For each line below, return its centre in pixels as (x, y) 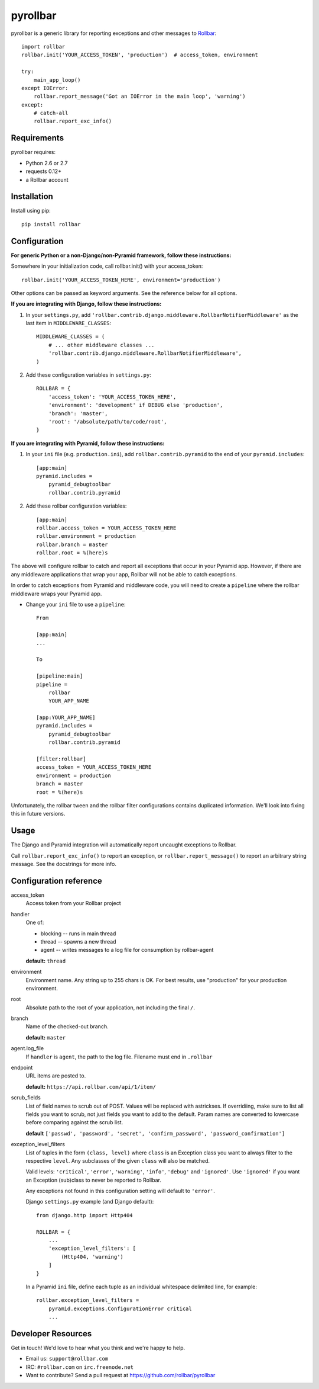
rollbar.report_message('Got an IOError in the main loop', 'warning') (139, 97)
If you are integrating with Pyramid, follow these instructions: (88, 443)
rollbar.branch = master (72, 544)
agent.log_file (27, 1048)
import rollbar (43, 46)
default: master (46, 1037)
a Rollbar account (47, 179)
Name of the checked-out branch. (67, 1026)
